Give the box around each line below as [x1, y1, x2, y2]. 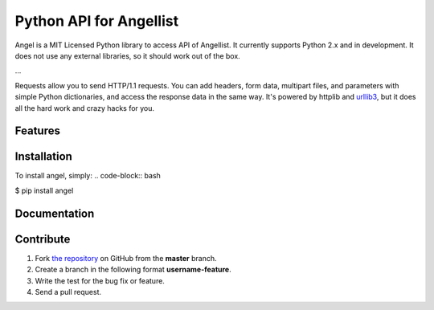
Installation [14, 149, 72, 164]
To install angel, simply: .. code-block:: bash [14, 171, 161, 181]
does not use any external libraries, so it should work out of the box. [14, 51, 240, 60]
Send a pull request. [35, 287, 102, 296]
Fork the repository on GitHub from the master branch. [35, 253, 217, 263]
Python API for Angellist [14, 12, 179, 30]
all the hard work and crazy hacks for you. [14, 103, 155, 112]
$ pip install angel [14, 186, 74, 195]
